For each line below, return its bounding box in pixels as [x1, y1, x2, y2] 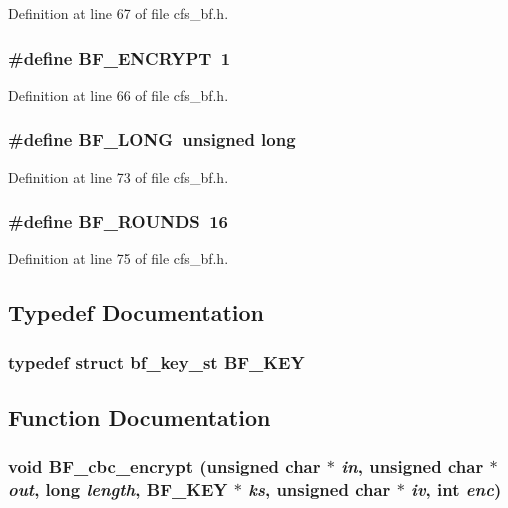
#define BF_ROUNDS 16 [8, 209, 229, 234]
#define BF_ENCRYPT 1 [8, 45, 231, 70]
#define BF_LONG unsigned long [8, 127, 296, 152]
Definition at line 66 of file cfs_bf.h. [8, 84, 229, 105]
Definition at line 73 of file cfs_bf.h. [8, 166, 229, 187]
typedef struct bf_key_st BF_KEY [8, 349, 305, 374]
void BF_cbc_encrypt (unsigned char [8, 454, 321, 479]
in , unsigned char [341, 454, 484, 479]
